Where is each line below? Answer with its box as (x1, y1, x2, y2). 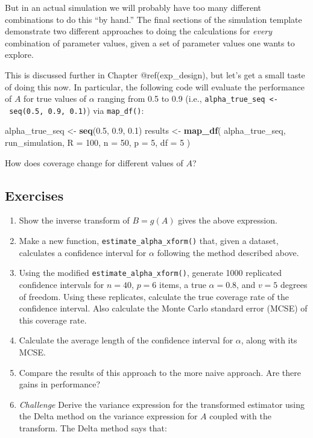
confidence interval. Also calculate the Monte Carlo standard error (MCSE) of (19, 302, 308, 314)
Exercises (5, 186, 64, 204)
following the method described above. (157, 246, 299, 258)
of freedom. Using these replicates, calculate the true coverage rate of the (19, 290, 289, 302)
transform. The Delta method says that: (19, 421, 167, 434)
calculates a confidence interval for (19, 246, 147, 258)
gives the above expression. (178, 214, 277, 227)
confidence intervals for (19, 278, 104, 290)
